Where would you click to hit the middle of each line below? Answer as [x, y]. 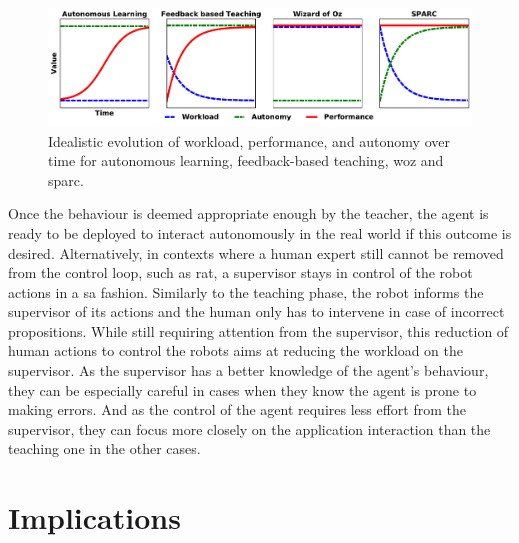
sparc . [66, 179]
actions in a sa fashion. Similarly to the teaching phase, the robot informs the [246, 291]
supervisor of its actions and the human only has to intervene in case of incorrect [256, 311]
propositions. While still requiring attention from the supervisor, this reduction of [258, 330]
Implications [94, 517]
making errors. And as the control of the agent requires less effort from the [237, 409]
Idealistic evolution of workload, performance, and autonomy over [249, 140]
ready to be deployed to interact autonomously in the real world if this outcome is [260, 232]
